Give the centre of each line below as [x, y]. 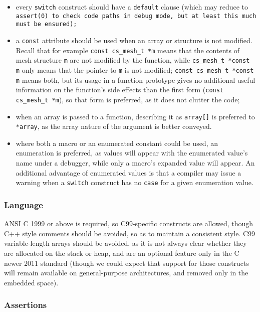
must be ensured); [46, 24]
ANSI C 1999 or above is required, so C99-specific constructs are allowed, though [129, 223]
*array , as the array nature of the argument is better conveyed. [114, 126]
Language [24, 204]
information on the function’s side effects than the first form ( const [120, 90]
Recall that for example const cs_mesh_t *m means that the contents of [127, 50]
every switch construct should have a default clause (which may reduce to [132, 7]
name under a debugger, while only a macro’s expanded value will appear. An [135, 163]
